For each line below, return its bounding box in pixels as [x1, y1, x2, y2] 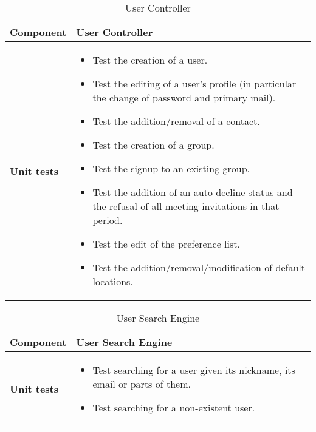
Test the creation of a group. [92, 138, 215, 152]
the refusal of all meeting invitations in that [92, 199, 280, 213]
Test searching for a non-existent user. [92, 400, 255, 414]
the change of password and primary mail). [92, 90, 276, 104]
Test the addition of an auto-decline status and [92, 185, 293, 199]
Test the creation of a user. [92, 53, 208, 67]
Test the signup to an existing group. [92, 161, 250, 175]
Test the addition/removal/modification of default [92, 260, 305, 274]
